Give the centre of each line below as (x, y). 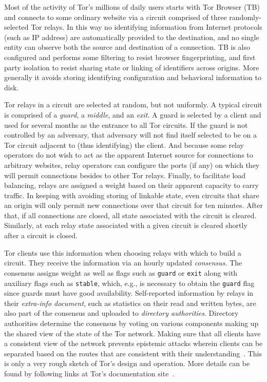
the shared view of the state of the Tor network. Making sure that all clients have (132, 333)
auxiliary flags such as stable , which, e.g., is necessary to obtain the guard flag (129, 283)
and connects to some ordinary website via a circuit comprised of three (116, 17)
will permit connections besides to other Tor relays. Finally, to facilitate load (125, 175)
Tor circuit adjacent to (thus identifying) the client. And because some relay (124, 145)
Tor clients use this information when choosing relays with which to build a (123, 252)
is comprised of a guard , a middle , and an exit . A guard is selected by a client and (133, 114)
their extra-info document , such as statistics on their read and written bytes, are (130, 303)
